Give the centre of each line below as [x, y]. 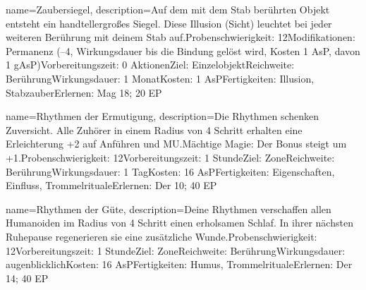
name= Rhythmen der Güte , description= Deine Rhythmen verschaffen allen [169, 209]
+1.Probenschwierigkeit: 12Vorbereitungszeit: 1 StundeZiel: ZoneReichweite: [170, 157]
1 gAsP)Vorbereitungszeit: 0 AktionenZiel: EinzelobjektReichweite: [150, 65]
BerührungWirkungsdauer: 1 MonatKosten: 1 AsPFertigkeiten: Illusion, [160, 78]
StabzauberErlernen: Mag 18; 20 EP [84, 92]
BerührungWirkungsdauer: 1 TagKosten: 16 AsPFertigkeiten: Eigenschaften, [170, 171]
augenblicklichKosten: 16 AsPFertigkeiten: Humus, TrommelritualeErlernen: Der [179, 264]
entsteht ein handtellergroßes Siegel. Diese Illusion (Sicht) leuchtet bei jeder [169, 23]
